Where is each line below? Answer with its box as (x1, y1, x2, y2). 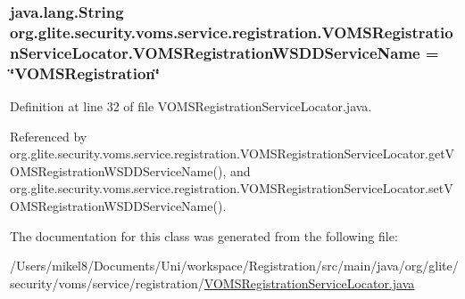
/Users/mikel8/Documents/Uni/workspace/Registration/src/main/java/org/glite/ (10, 256, 459, 275)
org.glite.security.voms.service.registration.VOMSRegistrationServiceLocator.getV (10, 144, 455, 163)
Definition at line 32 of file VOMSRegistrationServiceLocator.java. (10, 96, 372, 115)
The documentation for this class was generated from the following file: (10, 226, 398, 245)
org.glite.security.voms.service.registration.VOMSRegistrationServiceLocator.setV (10, 179, 453, 198)
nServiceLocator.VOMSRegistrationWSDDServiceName (10, 41, 420, 63)
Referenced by (10, 126, 87, 145)
